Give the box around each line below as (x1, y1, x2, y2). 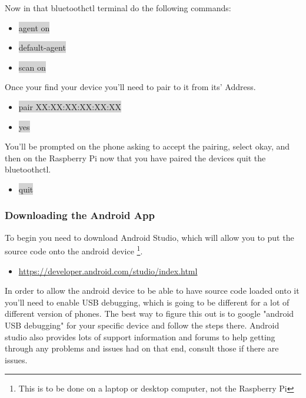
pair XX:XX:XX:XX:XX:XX (18, 100, 122, 112)
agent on (18, 21, 50, 34)
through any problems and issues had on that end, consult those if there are (5, 342, 279, 354)
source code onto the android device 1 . (5, 243, 143, 257)
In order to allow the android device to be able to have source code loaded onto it (5, 284, 300, 297)
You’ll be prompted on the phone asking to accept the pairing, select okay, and (5, 140, 290, 152)
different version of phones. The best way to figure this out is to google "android (5, 307, 294, 320)
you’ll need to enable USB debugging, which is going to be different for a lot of (5, 296, 290, 308)
